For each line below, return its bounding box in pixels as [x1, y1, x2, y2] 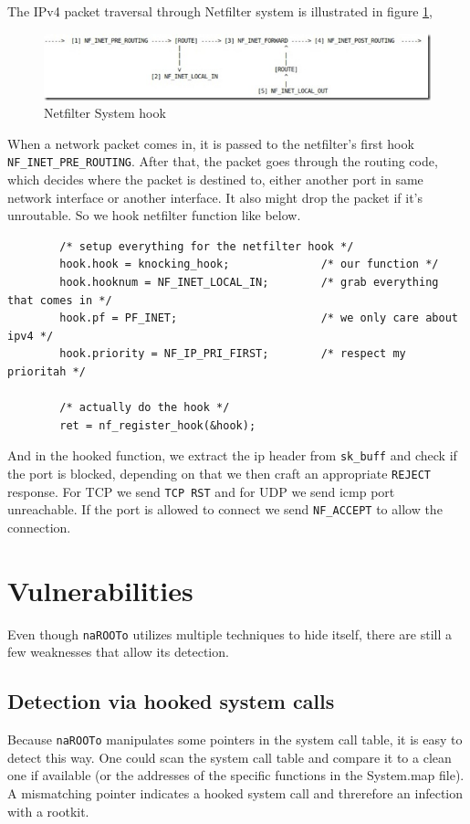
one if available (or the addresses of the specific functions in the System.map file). [7, 766, 465, 785]
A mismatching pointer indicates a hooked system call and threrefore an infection [7, 783, 464, 802]
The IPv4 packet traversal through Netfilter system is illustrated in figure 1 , [7, 2, 433, 20]
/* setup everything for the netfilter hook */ [59, 239, 354, 253]
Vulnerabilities [7, 571, 193, 608]
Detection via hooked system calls [7, 687, 335, 715]
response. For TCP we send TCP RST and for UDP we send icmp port [7, 481, 395, 501]
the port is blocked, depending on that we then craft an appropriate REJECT [7, 464, 432, 482]
